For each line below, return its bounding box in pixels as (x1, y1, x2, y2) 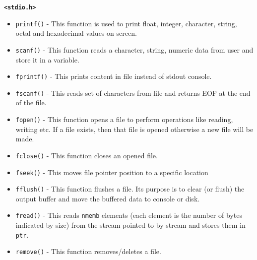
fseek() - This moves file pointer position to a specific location (15, 167, 208, 177)
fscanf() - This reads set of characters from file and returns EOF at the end (15, 87, 251, 98)
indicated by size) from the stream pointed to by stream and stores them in (15, 220, 246, 230)
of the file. (15, 97, 47, 108)
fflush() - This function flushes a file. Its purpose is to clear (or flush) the (15, 184, 245, 194)
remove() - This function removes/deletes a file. (15, 246, 161, 257)
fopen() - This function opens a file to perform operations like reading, (15, 114, 233, 125)
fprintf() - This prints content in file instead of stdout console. (15, 71, 212, 81)
